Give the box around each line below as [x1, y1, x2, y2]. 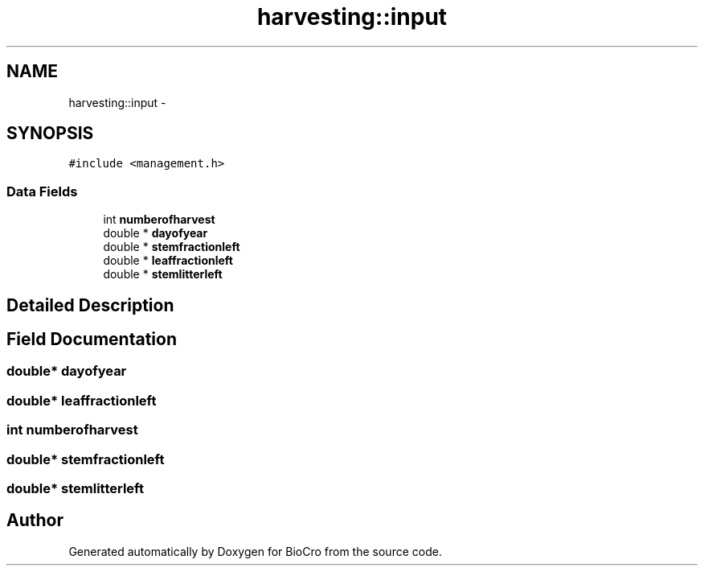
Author [6, 510, 63, 531]
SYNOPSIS [6, 123, 94, 144]
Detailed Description [6, 294, 174, 315]
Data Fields [6, 183, 78, 200]
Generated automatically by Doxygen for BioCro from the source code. [68, 544, 442, 558]
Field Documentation [6, 329, 177, 350]
